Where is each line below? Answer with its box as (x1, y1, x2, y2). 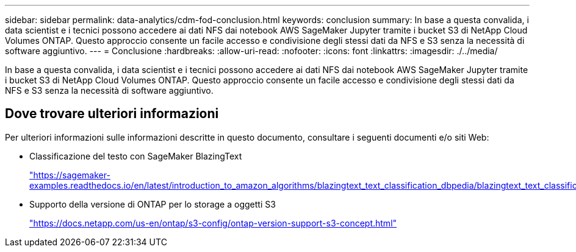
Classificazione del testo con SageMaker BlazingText (29, 150, 242, 161)
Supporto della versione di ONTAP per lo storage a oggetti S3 (29, 198, 276, 209)
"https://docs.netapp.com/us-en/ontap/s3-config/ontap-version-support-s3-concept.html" (29, 217, 397, 228)
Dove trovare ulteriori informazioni (5, 106, 219, 122)
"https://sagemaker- (29, 169, 110, 180)
